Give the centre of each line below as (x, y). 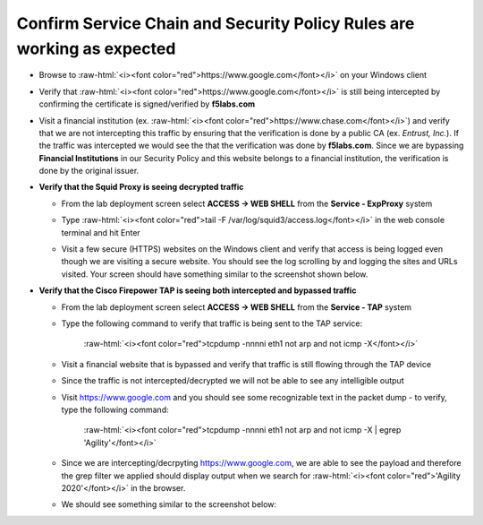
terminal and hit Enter (101, 232)
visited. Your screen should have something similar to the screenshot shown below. (215, 274)
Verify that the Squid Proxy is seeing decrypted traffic (141, 187)
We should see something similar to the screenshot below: (169, 504)
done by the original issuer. (89, 171)
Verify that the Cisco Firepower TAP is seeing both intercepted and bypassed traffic (198, 290)
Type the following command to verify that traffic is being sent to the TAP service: (212, 323)
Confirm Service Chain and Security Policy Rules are (216, 23)
